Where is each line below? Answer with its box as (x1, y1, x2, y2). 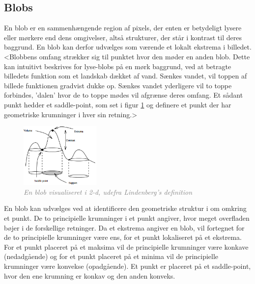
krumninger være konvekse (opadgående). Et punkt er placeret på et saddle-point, (4, 260, 251, 271)
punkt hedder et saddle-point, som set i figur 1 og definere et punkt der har (4, 99, 231, 109)
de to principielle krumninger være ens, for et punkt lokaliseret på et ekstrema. (4, 232, 242, 242)
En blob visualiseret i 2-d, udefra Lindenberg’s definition (24, 186, 193, 197)
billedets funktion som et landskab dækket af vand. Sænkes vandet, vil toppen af (4, 71, 247, 81)
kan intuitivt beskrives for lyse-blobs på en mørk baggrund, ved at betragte (4, 61, 231, 71)
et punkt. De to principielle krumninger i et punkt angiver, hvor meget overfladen (4, 212, 250, 223)
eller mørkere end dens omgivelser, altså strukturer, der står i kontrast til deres (4, 32, 242, 42)
